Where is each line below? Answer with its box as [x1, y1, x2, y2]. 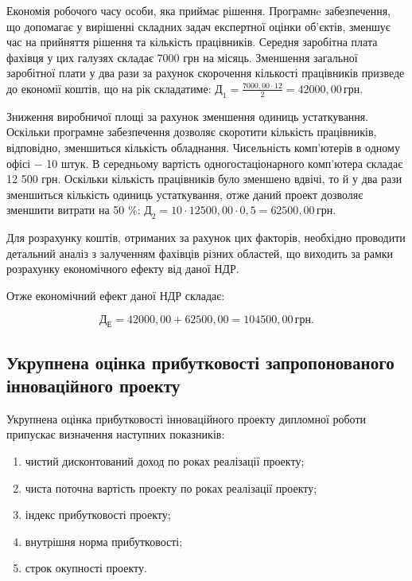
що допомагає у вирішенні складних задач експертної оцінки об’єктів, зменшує [6, 18, 391, 34]
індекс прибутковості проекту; [25, 506, 171, 523]
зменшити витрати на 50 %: [6, 201, 141, 218]
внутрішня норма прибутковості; [25, 532, 183, 549]
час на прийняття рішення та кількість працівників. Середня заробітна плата [6, 33, 378, 50]
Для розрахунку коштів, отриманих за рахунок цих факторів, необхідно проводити [6, 229, 406, 246]
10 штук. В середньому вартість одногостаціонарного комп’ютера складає [46, 154, 403, 171]
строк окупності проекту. [25, 560, 147, 576]
